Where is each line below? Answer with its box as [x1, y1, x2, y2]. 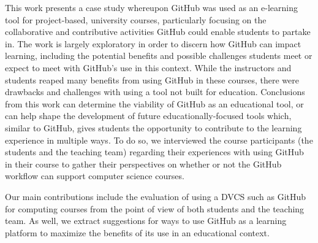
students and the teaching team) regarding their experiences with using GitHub [5, 145, 304, 158]
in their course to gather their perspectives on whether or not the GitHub [5, 157, 282, 170]
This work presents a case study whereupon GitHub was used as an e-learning [5, 1, 298, 13]
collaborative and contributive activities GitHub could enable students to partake [5, 25, 311, 38]
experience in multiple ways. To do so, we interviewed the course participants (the [5, 133, 313, 146]
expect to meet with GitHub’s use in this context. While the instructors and [5, 61, 292, 74]
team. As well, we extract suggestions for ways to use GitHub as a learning [5, 214, 287, 227]
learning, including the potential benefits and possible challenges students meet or [5, 49, 312, 62]
